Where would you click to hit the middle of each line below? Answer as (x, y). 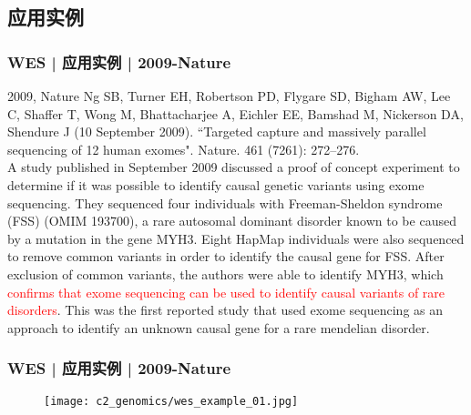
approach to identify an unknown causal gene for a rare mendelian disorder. (219, 327)
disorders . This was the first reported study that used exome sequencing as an (225, 310)
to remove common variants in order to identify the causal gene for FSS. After (226, 256)
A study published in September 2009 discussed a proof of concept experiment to (234, 167)
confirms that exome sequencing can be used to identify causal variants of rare (226, 292)
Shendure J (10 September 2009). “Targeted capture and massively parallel (217, 132)
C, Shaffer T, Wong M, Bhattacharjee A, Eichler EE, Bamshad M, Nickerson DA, (235, 113)
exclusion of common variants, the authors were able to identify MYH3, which (225, 273)
